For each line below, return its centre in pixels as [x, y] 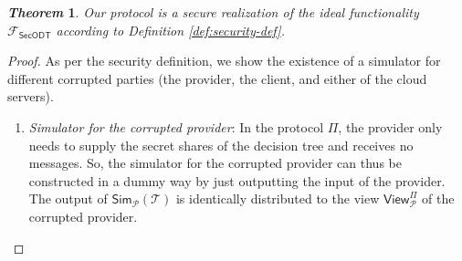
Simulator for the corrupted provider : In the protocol [176, 126]
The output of [68, 198]
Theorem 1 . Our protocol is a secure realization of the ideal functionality [213, 12]
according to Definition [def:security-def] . [170, 30]
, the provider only [390, 126]
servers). [31, 96]
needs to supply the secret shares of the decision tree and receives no [221, 145]
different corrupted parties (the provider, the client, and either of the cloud [217, 78]
